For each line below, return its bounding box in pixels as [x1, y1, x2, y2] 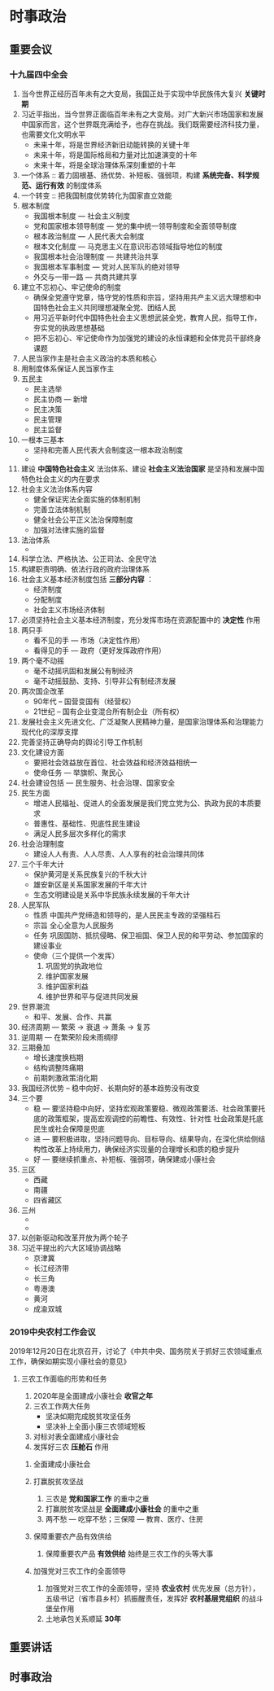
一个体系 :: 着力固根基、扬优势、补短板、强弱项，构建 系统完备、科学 [20, 170, 253, 180]
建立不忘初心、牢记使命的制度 [20, 282, 121, 291]
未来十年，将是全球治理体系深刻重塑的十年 [33, 160, 176, 169]
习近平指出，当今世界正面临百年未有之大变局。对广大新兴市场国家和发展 [20, 109, 263, 119]
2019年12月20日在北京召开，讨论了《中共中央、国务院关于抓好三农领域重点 [9, 1347, 263, 1356]
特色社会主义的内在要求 [20, 474, 100, 484]
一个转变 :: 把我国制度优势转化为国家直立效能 [20, 191, 172, 200]
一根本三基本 [20, 435, 64, 445]
